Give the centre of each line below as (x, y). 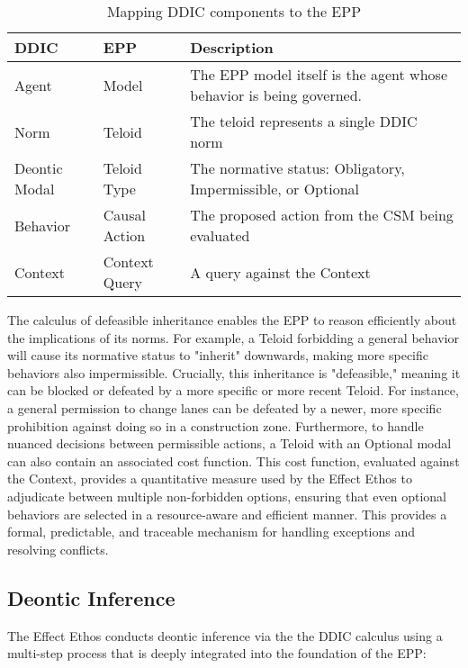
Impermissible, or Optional (275, 189)
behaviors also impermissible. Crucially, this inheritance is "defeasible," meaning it (234, 372)
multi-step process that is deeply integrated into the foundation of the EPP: (217, 653)
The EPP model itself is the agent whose (319, 74)
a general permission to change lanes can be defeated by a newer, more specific (225, 407)
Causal (125, 215)
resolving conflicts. (58, 549)
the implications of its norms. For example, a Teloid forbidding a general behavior (233, 337)
